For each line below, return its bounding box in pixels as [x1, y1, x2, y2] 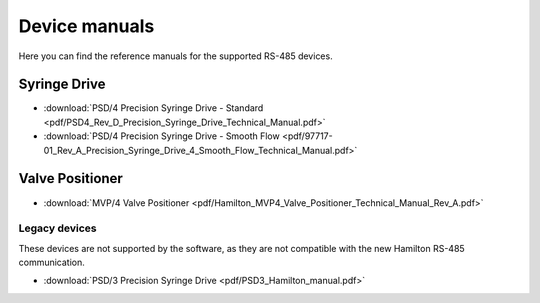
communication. [18, 256, 85, 269]
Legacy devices [18, 221, 97, 235]
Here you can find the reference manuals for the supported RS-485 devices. [18, 50, 334, 62]
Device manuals [18, 15, 155, 37]
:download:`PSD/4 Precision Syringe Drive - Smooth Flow [43, 130, 280, 142]
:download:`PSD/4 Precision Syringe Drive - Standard [43, 102, 264, 114]
